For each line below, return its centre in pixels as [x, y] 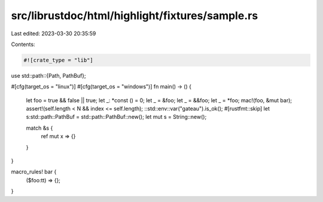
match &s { [39, 128]
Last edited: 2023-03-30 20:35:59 [54, 33]
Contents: [23, 44]
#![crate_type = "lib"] [59, 60]
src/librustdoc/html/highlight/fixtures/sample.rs [135, 16]
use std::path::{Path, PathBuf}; [48, 75]
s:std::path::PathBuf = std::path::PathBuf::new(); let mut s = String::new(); [116, 117]
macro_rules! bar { [34, 172]
